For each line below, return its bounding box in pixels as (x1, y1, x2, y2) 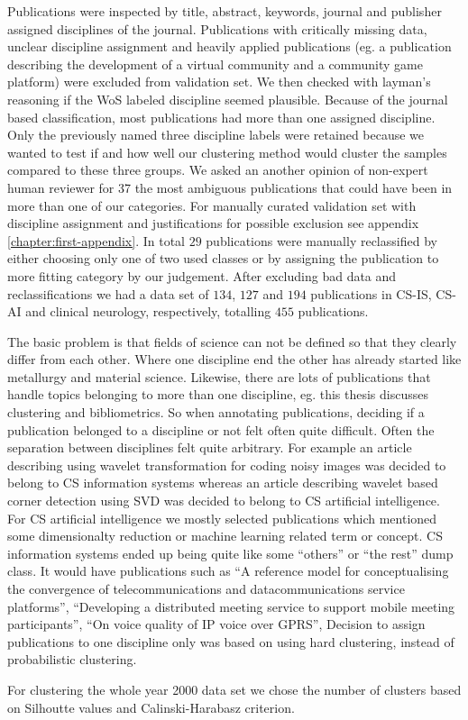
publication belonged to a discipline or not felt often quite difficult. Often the (7, 420, 435, 439)
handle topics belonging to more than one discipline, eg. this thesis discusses (7, 385, 428, 404)
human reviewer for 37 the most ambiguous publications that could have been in (7, 178, 453, 196)
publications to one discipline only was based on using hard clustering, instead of (7, 632, 454, 651)
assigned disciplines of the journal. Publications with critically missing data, (7, 19, 427, 38)
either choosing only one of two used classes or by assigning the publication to (7, 249, 439, 268)
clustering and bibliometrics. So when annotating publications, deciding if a (7, 403, 425, 422)
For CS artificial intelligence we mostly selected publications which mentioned (7, 508, 437, 527)
